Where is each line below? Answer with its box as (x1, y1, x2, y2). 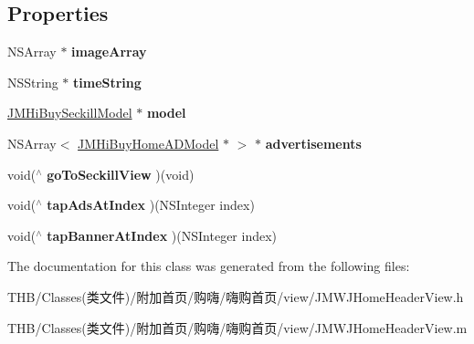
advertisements (265, 133, 362, 152)
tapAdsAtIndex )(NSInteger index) (47, 195, 255, 214)
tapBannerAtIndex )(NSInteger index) (47, 225, 278, 245)
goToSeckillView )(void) (47, 164, 195, 183)
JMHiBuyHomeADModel (78, 133, 219, 152)
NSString (7, 72, 58, 91)
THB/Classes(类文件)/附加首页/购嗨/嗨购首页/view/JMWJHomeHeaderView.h (7, 287, 464, 306)
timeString (73, 72, 142, 91)
